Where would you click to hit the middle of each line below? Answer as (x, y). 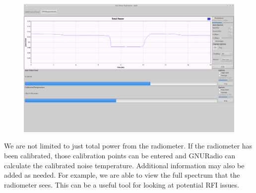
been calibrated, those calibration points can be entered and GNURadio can (120, 155)
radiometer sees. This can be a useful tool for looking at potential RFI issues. (122, 184)
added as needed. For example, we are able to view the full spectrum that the (122, 175)
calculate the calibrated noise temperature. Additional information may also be (124, 165)
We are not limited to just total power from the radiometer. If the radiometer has (128, 146)
